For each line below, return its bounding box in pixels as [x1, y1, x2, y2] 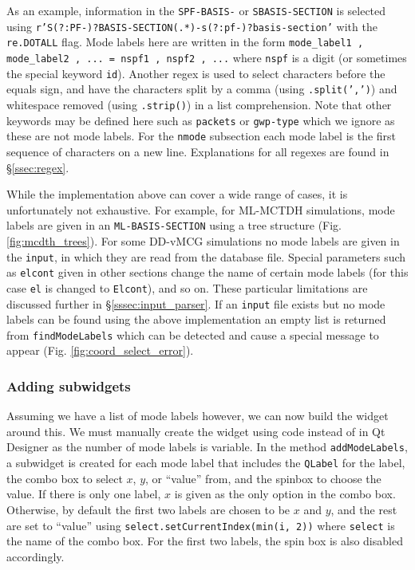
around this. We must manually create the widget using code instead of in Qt [6, 423, 385, 439]
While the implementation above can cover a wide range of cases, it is [6, 186, 348, 202]
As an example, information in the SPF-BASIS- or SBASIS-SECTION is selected [6, 2, 386, 18]
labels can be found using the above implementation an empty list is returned [6, 311, 386, 328]
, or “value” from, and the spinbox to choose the [145, 470, 381, 486]
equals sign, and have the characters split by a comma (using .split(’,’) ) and [6, 81, 397, 97]
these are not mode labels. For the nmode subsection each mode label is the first [6, 128, 397, 144]
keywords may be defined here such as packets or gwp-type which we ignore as [6, 112, 395, 128]
